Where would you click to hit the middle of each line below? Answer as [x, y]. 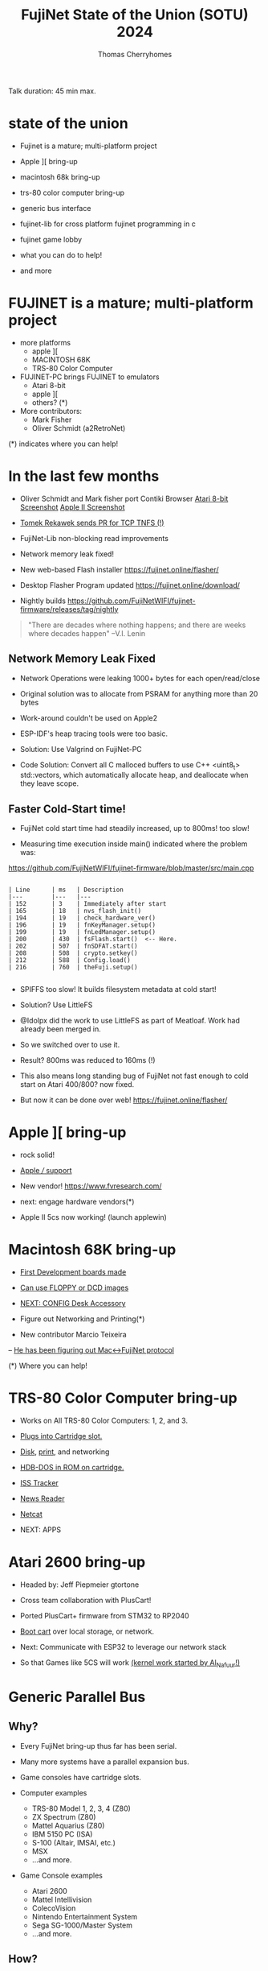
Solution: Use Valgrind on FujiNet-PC [81, 749]
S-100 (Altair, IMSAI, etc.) [74, 1842]
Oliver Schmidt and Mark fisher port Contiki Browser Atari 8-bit [124, 498]
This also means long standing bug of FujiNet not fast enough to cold [134, 1076]
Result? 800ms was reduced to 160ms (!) [87, 1060]
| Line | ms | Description [66, 890]
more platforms [45, 342]
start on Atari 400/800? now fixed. [77, 1085]
